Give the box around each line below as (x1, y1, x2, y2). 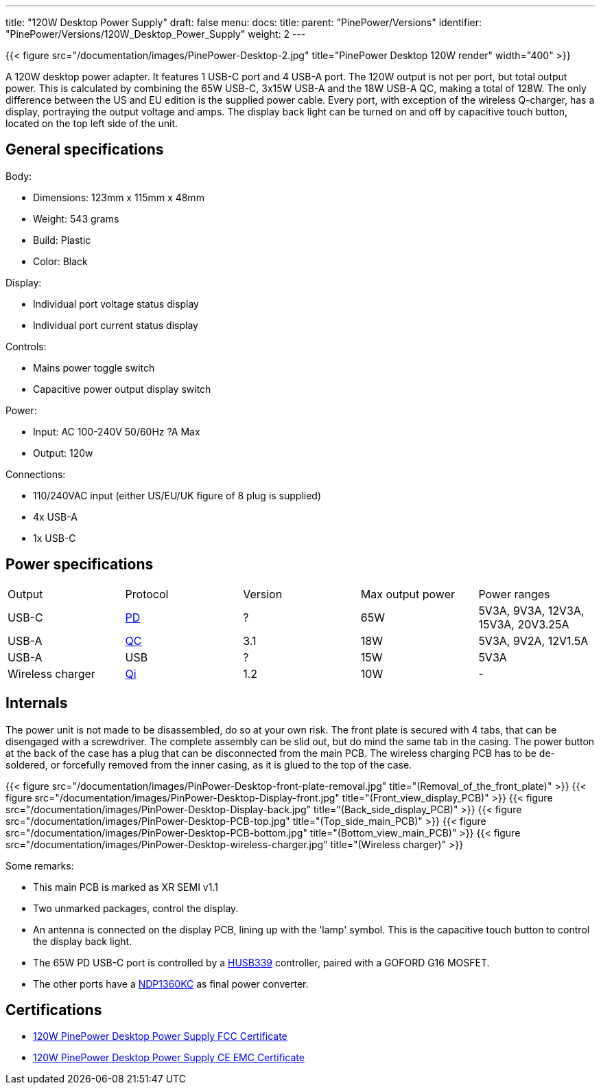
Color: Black (33, 255, 88, 267)
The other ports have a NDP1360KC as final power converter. (33, 977, 309, 990)
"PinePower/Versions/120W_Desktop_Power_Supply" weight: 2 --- (5, 28, 306, 40)
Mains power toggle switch (33, 361, 155, 374)
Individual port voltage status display (33, 297, 199, 310)
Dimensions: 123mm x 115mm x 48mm (33, 191, 204, 203)
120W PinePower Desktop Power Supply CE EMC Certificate (33, 1052, 305, 1064)
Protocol (125, 587, 169, 601)
